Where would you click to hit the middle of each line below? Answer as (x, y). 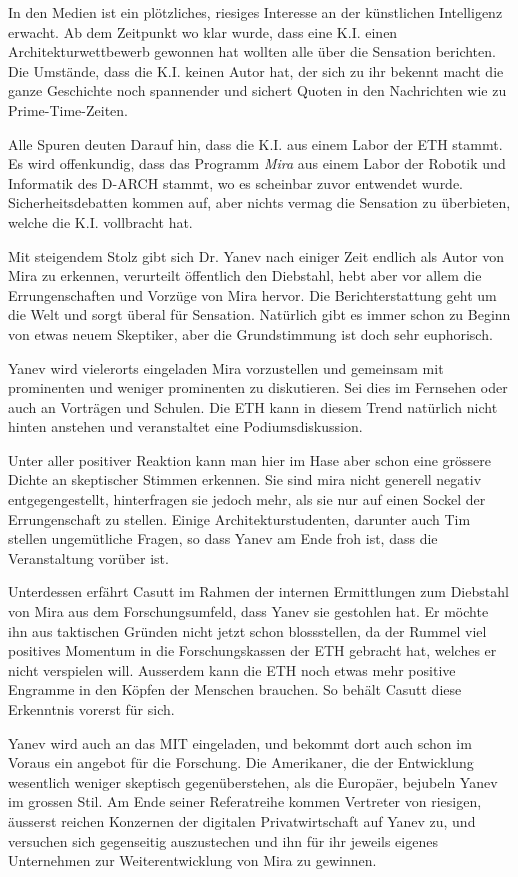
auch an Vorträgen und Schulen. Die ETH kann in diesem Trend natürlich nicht (253, 406)
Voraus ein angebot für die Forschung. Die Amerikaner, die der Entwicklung (241, 762)
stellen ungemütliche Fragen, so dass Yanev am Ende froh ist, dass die (223, 538)
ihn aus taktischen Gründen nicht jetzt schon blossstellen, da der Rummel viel (247, 630)
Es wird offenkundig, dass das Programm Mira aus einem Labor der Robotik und (257, 163)
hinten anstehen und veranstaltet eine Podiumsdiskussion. (185, 426)
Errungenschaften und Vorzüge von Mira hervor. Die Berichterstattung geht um (252, 294)
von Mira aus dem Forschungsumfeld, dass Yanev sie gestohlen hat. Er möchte (248, 611)
